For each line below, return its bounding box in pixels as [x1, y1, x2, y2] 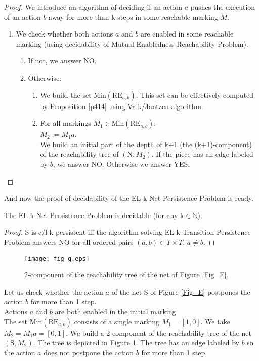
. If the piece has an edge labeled [151, 149, 253, 159]
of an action [4, 11, 41, 22]
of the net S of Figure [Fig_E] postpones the [111, 286, 250, 297]
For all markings [40, 118, 91, 128]
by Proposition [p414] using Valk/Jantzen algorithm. [40, 100, 203, 111]
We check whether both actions [16, 28, 113, 39]
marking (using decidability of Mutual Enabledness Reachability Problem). [16, 38, 248, 49]
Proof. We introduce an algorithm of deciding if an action [4, 2, 183, 12]
